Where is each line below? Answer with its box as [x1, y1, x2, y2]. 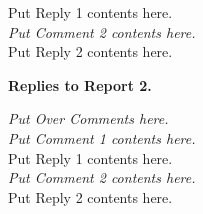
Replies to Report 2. [8, 74, 152, 95]
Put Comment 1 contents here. [8, 127, 196, 148]
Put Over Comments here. [8, 108, 169, 129]
